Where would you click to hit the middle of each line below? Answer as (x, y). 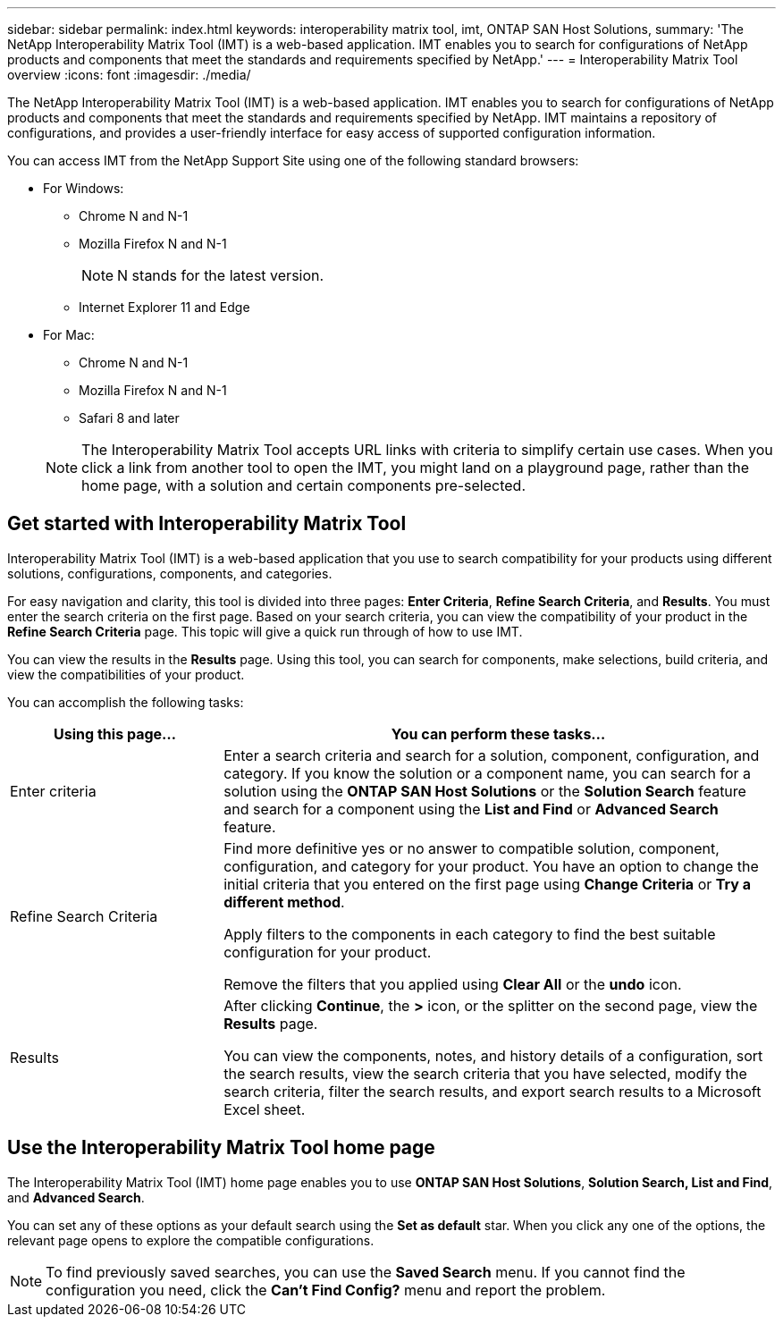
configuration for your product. (328, 952)
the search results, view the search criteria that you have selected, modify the (485, 1073)
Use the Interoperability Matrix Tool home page (221, 1148)
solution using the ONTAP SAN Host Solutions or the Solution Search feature (485, 791)
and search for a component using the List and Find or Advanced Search (471, 809)
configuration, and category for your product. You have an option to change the (491, 866)
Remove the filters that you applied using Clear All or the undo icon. (453, 984)
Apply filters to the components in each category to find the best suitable (470, 934)
